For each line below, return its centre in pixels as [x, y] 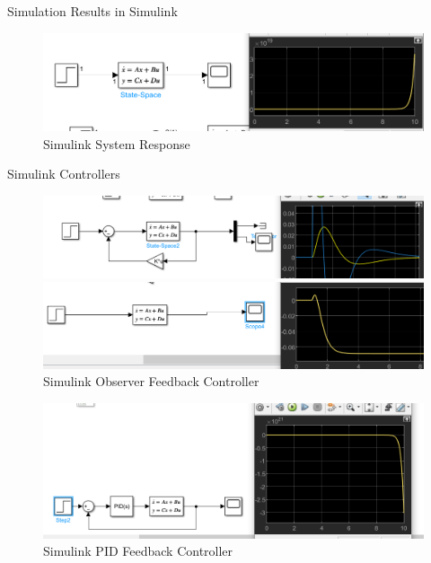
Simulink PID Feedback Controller [138, 551]
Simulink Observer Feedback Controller [151, 381]
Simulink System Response [117, 143]
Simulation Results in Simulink [92, 11]
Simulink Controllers [64, 174]
